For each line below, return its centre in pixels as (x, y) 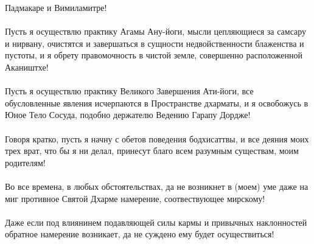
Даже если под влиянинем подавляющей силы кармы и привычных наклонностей (156, 222)
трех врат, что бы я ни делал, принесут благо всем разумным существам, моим (152, 151)
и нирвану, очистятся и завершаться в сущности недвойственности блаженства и (155, 43)
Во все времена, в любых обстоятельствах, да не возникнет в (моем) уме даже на (157, 186)
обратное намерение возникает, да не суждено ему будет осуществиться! (140, 234)
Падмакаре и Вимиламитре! (56, 7)
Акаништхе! (27, 67)
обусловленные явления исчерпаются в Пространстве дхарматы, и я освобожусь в (157, 103)
